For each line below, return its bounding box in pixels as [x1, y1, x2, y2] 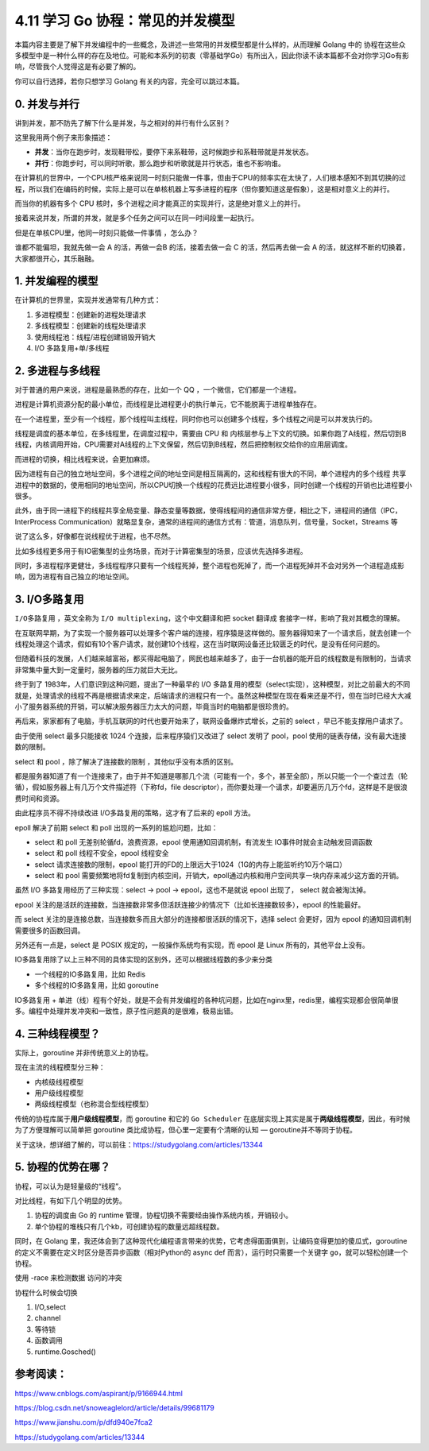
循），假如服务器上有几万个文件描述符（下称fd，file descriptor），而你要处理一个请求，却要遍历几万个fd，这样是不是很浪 [14, 783, 408, 792]
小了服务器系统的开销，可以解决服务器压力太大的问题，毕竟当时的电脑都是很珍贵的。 [14, 702, 293, 711]
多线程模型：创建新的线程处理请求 [34, 321, 146, 331]
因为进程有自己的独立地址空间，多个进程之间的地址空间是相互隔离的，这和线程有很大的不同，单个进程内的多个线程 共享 [14, 469, 407, 478]
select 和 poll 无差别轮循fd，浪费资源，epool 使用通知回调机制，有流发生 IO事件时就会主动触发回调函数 [34, 837, 373, 846]
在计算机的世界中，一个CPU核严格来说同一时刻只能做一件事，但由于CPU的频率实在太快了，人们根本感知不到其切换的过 [14, 173, 407, 183]
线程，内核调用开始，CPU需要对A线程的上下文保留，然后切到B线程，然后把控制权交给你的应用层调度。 [14, 439, 353, 449]
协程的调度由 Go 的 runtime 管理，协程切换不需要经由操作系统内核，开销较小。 [34, 1210, 293, 1220]
